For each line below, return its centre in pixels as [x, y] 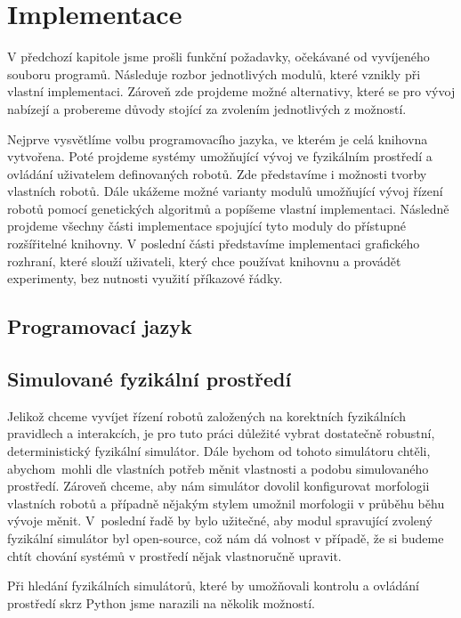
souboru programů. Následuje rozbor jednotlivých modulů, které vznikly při [214, 73]
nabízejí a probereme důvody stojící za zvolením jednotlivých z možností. [207, 108]
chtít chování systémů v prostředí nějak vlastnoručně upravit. [174, 555]
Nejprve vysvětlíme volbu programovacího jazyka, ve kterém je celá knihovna [218, 138]
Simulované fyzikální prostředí [150, 379]
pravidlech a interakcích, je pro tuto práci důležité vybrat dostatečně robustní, [221, 433]
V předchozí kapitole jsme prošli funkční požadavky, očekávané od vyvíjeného [218, 57]
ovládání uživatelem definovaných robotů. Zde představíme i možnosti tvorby [217, 173]
